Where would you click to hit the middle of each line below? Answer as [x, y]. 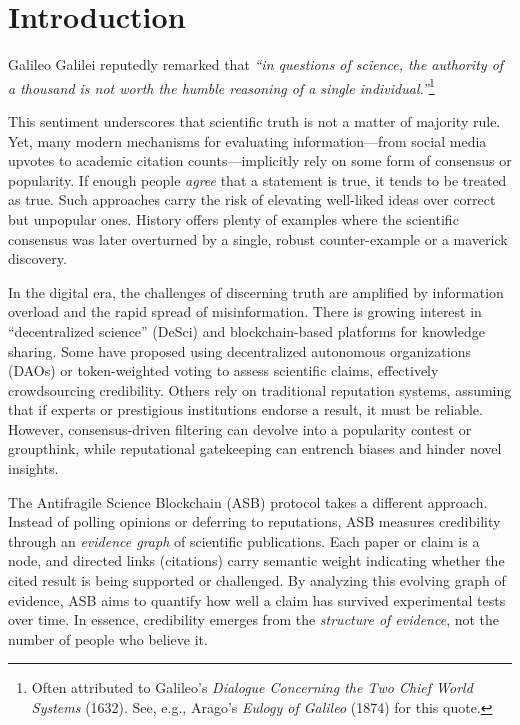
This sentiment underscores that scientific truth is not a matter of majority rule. [254, 120]
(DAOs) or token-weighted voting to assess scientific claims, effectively [223, 370]
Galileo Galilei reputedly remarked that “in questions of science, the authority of [256, 64]
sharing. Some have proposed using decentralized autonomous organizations [239, 350]
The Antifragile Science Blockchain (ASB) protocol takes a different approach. [248, 501]
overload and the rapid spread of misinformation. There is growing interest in [245, 311]
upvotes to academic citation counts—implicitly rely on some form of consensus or [260, 160]
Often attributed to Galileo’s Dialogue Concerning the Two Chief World [252, 687]
